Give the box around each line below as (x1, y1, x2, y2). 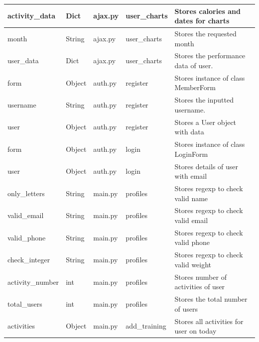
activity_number (7, 276, 59, 287)
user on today (174, 326, 217, 336)
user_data (7, 55, 39, 66)
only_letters (7, 188, 45, 198)
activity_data (7, 10, 55, 21)
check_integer (7, 254, 50, 265)
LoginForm (174, 148, 208, 159)
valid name (174, 193, 208, 203)
